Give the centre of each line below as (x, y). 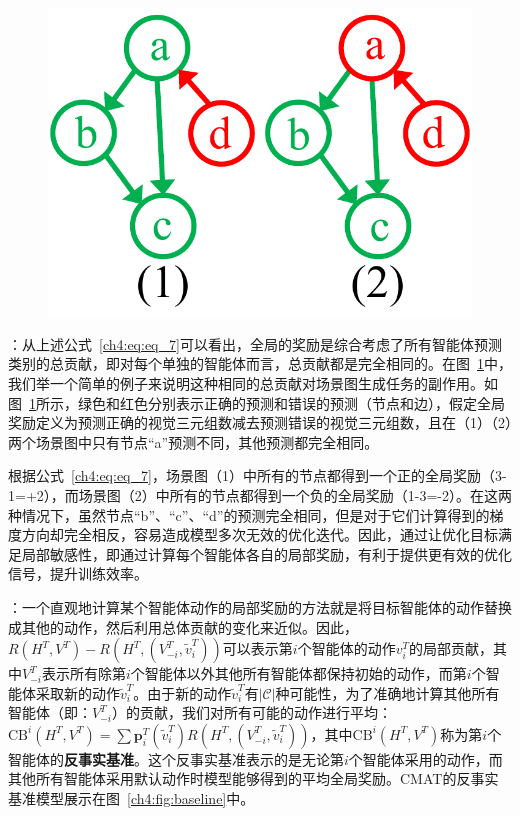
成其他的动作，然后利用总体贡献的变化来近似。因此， (183, 626)
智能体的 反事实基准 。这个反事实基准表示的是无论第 (176, 758)
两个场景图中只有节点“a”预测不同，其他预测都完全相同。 (193, 441)
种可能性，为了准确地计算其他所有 (387, 692)
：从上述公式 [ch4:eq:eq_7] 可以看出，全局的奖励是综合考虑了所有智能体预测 (255, 343)
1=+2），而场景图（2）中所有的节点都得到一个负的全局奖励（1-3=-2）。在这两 (260, 494)
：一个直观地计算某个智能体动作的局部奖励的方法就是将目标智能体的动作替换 (260, 606)
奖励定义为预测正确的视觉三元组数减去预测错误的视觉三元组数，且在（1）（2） (260, 422)
